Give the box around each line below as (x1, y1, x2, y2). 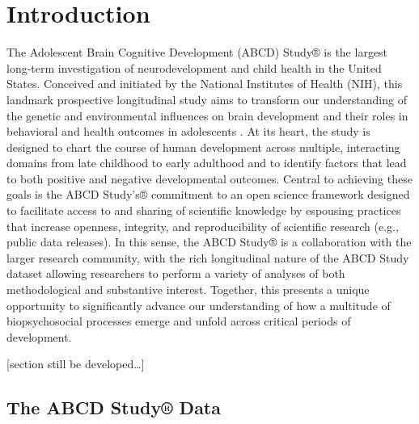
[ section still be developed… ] (6, 355, 145, 372)
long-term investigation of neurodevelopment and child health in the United (6, 59, 382, 76)
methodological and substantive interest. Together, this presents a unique (6, 281, 370, 298)
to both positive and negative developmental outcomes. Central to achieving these (6, 170, 413, 187)
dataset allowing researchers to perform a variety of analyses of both (6, 265, 345, 282)
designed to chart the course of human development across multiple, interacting (6, 138, 400, 155)
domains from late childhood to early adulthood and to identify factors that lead (6, 154, 407, 171)
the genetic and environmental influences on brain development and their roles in (6, 107, 408, 124)
